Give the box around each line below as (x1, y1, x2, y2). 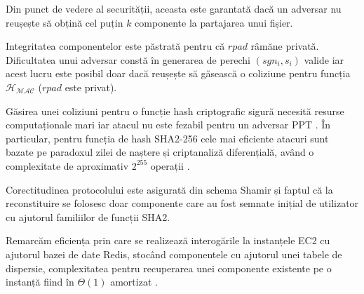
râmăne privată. (250, 39, 319, 53)
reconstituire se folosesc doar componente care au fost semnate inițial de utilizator (6, 196, 359, 211)
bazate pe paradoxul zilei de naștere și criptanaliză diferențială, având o (6, 145, 314, 159)
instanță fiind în (6, 274, 74, 289)
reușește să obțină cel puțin (6, 15, 123, 29)
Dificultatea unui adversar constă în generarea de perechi (6, 52, 250, 67)
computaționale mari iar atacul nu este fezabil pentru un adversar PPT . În (6, 117, 331, 132)
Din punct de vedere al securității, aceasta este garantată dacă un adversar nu (6, 1, 342, 15)
